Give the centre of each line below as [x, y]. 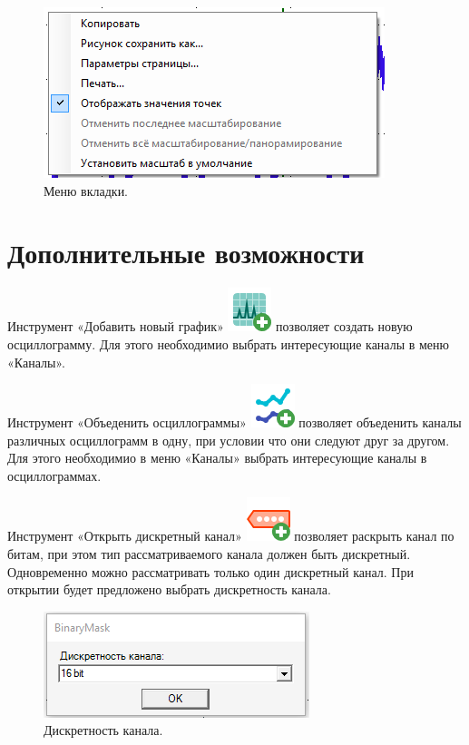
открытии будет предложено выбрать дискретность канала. [169, 589]
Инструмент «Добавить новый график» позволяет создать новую [210, 326]
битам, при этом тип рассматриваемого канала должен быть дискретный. [209, 554]
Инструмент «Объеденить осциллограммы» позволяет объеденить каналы [234, 422]
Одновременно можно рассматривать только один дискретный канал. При [210, 571]
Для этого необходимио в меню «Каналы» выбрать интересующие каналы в [217, 458]
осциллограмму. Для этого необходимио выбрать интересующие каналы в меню [229, 343]
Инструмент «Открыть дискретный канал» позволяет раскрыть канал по [231, 536]
